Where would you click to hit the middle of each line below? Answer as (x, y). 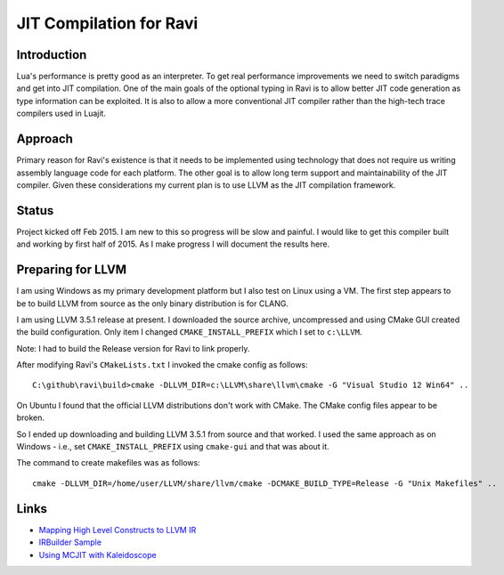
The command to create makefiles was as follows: (108, 463)
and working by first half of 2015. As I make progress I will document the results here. (173, 244)
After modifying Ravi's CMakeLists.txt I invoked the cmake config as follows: (163, 365)
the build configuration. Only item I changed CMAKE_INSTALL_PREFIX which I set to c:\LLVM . (189, 332)
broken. (30, 417)
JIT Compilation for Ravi (107, 23)
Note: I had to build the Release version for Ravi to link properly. (133, 348)
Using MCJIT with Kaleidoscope (98, 555)
